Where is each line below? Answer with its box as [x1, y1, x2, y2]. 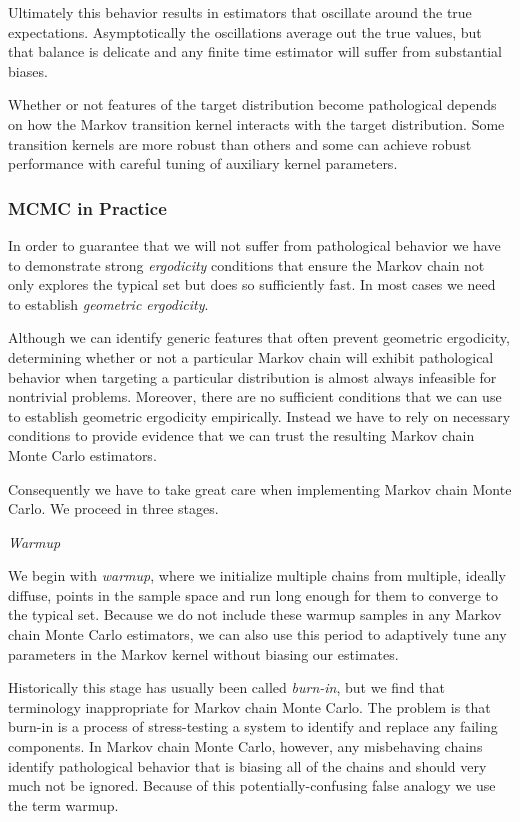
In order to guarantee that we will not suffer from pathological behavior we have [8, 234, 501, 255]
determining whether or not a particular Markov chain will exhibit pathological [8, 346, 494, 367]
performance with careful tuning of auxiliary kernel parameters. [8, 153, 398, 174]
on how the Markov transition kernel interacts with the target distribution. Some [8, 113, 505, 134]
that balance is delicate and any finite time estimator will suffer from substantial [8, 41, 502, 62]
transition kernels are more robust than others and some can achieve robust [8, 133, 472, 154]
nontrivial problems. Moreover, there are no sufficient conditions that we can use [8, 386, 502, 407]
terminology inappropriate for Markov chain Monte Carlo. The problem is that [8, 696, 491, 717]
